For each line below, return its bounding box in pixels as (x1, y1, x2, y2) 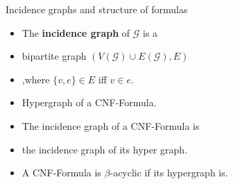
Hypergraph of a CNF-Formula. (21, 95, 157, 110)
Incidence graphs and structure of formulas (6, 2, 188, 16)
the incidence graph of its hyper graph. (21, 142, 188, 156)
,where (21, 72, 50, 86)
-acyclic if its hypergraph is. (110, 165, 228, 180)
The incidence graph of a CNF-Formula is (21, 118, 200, 133)
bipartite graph (21, 49, 87, 63)
